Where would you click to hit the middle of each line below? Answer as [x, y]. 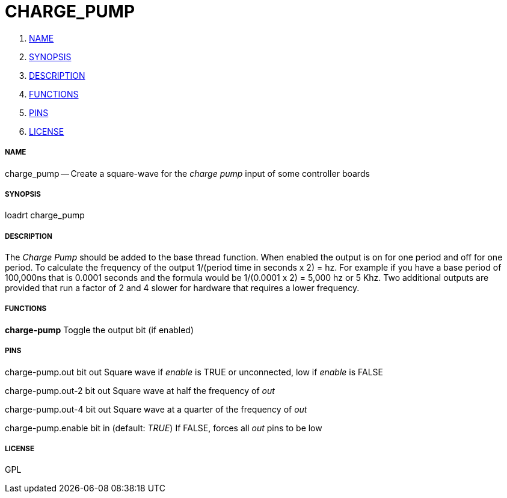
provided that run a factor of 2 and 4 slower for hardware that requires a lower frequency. [182, 288]
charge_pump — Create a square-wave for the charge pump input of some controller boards [187, 173]
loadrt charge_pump [45, 215]
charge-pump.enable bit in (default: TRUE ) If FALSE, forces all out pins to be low [164, 428]
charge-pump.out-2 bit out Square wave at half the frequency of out [140, 390]
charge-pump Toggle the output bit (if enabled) [100, 330]
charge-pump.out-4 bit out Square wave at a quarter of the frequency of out [156, 409]
